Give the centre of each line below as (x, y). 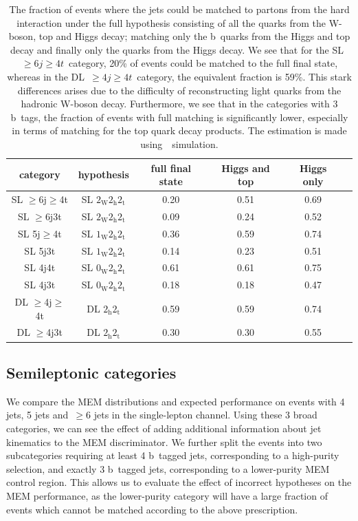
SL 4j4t (40, 267)
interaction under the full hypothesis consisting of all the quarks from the (171, 22)
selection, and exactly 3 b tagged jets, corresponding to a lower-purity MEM (168, 468)
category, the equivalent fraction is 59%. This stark (244, 76)
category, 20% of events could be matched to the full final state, (203, 63)
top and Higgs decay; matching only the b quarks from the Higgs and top (194, 36)
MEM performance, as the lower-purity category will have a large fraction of (167, 495)
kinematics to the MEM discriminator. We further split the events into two (164, 442)
